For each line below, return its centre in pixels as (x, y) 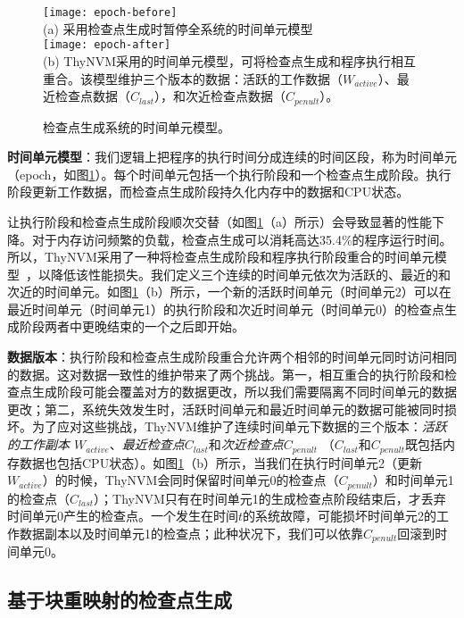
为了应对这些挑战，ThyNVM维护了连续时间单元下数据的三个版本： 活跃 (239, 426)
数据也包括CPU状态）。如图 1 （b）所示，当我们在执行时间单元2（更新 (220, 462)
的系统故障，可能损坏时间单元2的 (340, 516)
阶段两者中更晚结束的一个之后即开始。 (132, 326)
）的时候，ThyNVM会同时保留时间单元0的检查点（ (191, 480)
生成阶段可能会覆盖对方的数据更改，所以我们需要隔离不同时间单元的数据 (244, 392)
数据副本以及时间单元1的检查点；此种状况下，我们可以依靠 (191, 533)
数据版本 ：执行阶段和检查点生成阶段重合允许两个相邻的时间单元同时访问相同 (232, 357)
